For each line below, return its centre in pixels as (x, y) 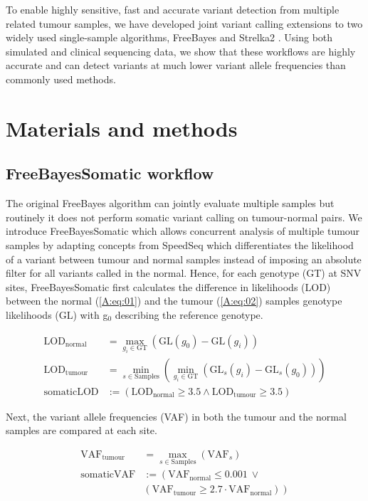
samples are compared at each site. (82, 430)
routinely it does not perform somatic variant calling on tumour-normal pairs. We (184, 217)
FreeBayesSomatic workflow (110, 173)
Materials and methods (122, 128)
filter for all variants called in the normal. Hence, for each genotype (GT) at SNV (184, 273)
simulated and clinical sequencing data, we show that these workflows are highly (181, 51)
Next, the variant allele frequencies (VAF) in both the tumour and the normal (176, 416)
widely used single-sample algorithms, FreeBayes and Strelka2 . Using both (169, 37)
